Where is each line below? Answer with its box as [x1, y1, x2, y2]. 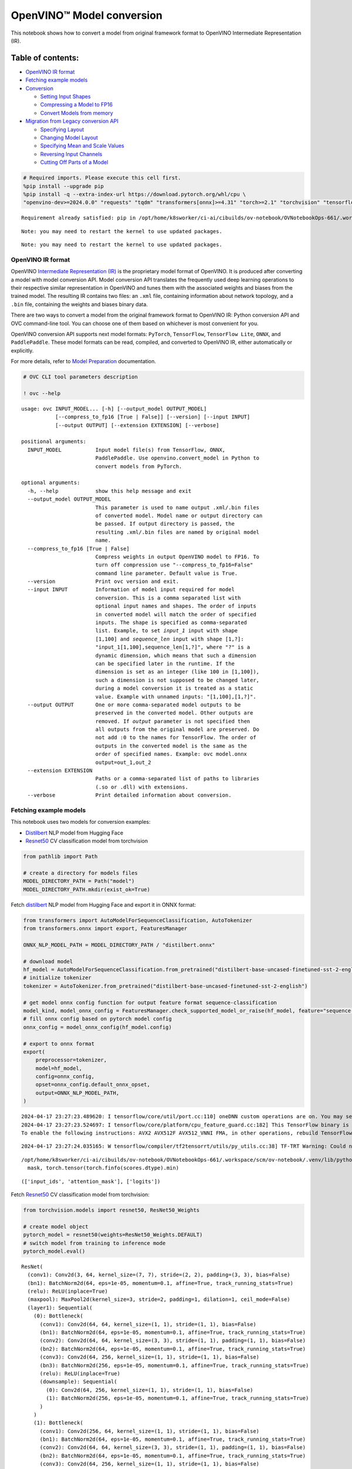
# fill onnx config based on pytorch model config [23, 1015, 172, 1022]
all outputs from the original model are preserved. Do [95, 726, 260, 733]
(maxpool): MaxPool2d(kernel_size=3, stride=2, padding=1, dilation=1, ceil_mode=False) [27, 1296, 290, 1303]
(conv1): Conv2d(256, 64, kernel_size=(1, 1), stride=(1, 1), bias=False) [39, 1428, 260, 1434]
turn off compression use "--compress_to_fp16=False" [95, 562, 253, 568]
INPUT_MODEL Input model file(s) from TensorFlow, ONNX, [27, 447, 226, 453]
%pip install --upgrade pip [23, 183, 104, 189]
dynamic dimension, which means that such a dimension [95, 652, 256, 659]
